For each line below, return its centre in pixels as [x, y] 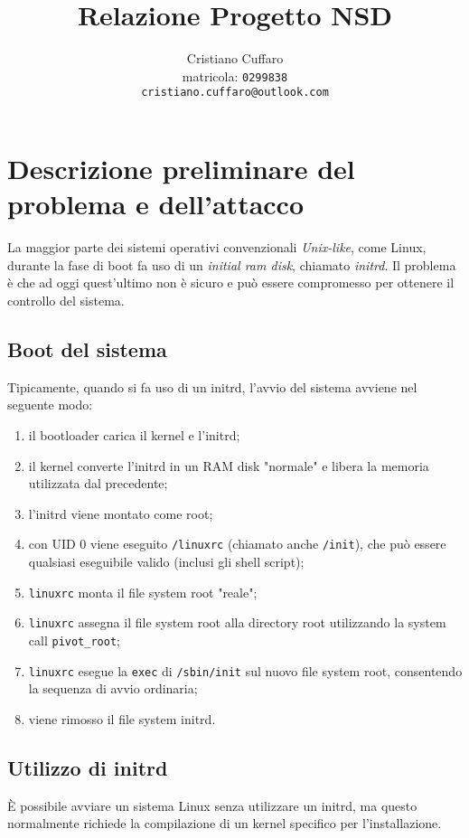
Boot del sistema [87, 348]
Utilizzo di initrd [88, 767]
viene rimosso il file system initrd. [122, 718]
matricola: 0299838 [235, 75]
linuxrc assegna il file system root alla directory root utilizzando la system [237, 622]
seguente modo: [50, 405]
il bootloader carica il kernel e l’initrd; [134, 434]
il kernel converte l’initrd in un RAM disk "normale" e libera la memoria [229, 465]
